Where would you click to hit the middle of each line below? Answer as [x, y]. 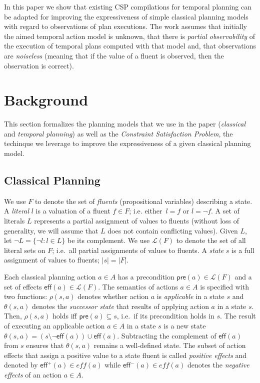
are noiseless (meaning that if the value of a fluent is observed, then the [114, 55]
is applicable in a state [190, 296]
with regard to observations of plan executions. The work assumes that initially [125, 26]
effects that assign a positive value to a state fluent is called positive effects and [125, 355]
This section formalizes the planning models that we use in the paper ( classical [125, 124]
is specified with [225, 286]
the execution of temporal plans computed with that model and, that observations [130, 46]
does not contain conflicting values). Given [173, 230]
